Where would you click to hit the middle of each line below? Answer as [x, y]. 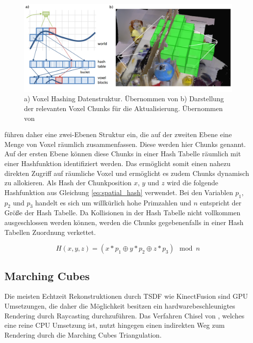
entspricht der [221, 202]
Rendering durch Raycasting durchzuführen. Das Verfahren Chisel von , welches [125, 315]
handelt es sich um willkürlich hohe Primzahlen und [113, 202]
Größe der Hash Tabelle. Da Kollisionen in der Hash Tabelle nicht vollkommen [123, 213]
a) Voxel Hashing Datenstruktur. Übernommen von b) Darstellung [124, 99]
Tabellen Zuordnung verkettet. [50, 232]
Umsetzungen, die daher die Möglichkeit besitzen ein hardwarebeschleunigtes [120, 305]
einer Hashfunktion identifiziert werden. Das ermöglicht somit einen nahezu [118, 163]
